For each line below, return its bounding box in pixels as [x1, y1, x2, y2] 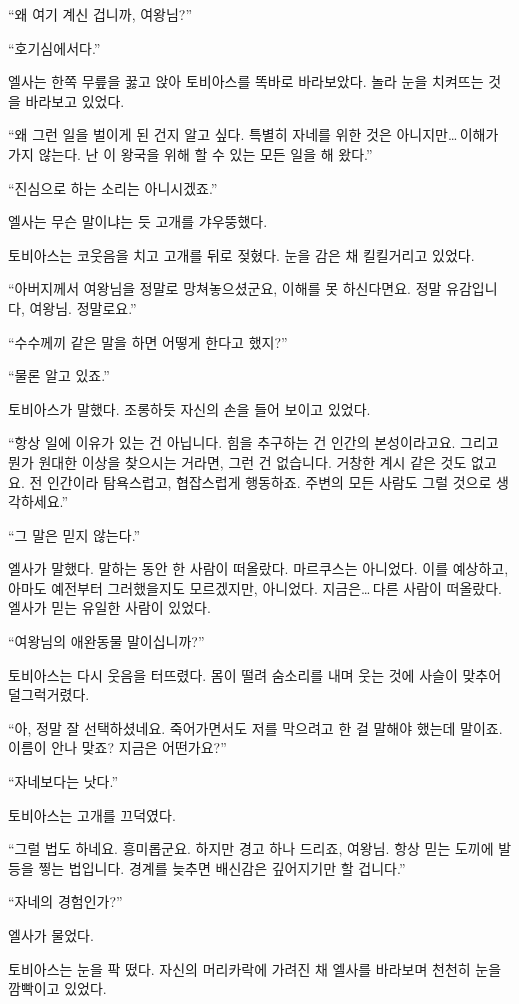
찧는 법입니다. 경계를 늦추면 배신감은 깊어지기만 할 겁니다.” [38, 857, 406, 878]
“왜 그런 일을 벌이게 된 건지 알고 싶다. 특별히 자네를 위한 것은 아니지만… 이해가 [8, 124, 499, 145]
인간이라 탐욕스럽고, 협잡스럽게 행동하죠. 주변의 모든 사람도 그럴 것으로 [46, 471, 492, 492]
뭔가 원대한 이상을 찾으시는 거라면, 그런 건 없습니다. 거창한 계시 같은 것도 [8, 451, 467, 472]
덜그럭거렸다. [8, 684, 90, 705]
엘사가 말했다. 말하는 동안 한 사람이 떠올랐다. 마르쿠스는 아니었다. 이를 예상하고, [8, 558, 509, 579]
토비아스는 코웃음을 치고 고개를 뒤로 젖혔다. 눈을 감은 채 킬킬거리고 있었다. [8, 244, 475, 265]
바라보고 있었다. [25, 90, 125, 111]
